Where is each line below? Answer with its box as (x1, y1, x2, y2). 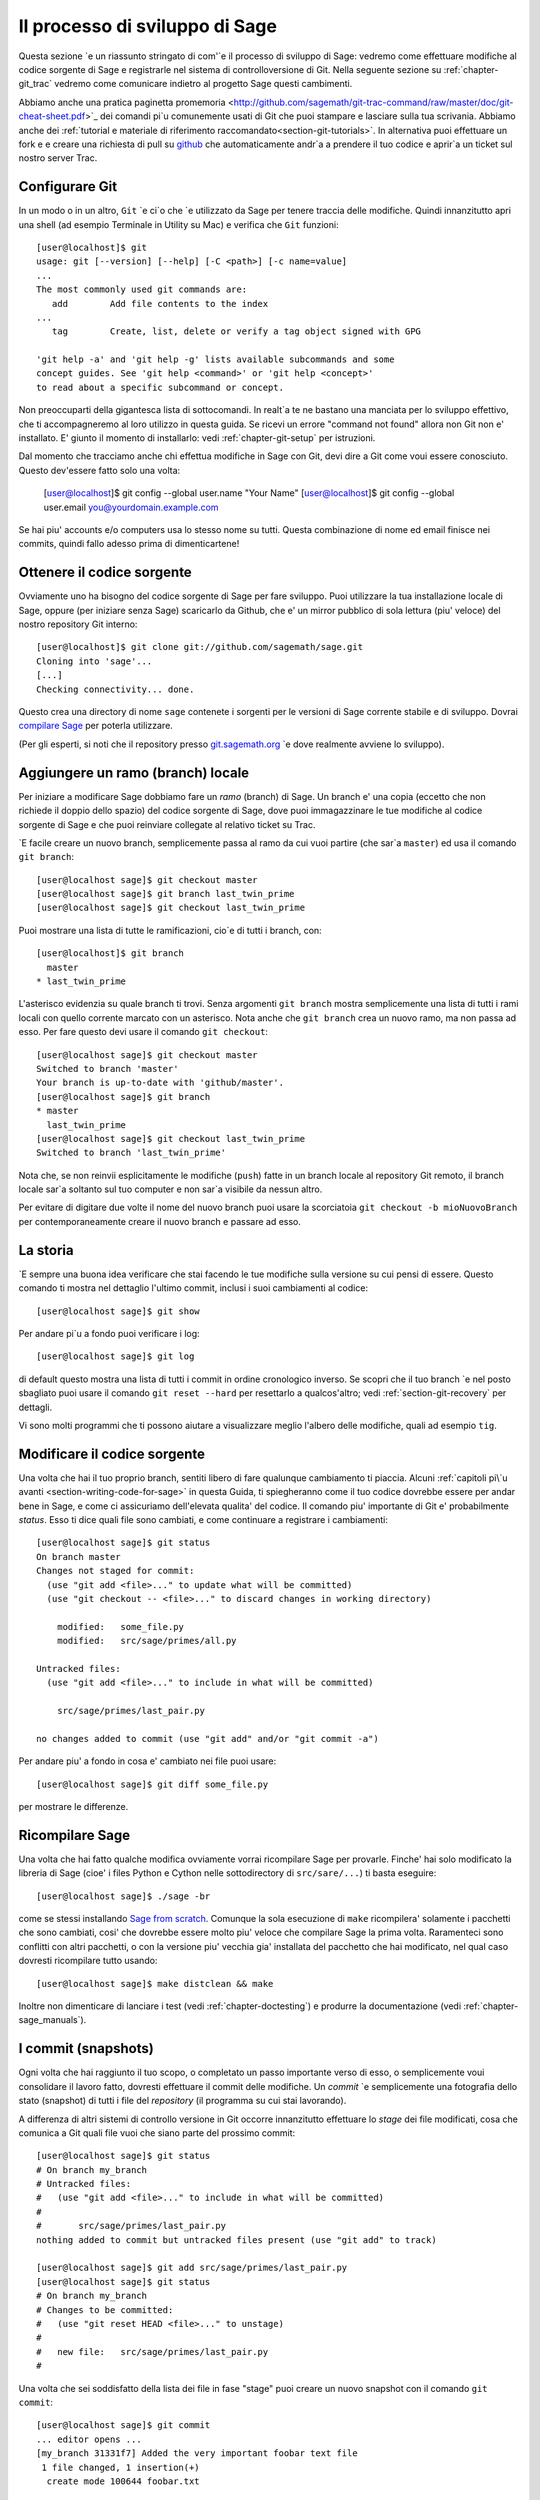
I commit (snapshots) (18, 2040, 154, 2057)
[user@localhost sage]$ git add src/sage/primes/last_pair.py (36, 2262, 348, 2274)
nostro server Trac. (18, 152, 98, 164)
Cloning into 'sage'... (36, 655, 153, 667)
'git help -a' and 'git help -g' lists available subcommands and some (36, 354, 395, 365)
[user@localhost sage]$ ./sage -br (36, 1890, 211, 1902)
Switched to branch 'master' (36, 1063, 179, 1074)
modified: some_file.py (56, 1621, 185, 1632)
